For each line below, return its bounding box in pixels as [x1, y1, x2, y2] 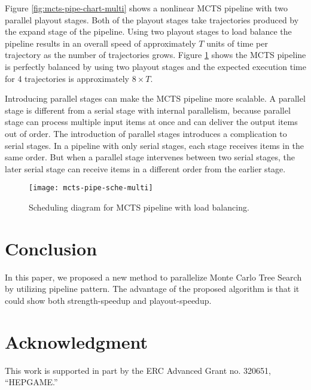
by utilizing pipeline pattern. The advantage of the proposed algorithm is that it [5, 282, 300, 295]
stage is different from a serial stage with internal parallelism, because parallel [5, 103, 291, 116]
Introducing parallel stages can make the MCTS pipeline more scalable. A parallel [5, 92, 306, 105]
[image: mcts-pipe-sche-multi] [29, 184, 153, 193]
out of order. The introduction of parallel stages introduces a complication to [5, 127, 287, 139]
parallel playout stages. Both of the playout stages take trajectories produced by [5, 13, 299, 26]
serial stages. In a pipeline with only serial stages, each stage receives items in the [5, 139, 304, 151]
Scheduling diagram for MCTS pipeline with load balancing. [29, 200, 249, 213]
